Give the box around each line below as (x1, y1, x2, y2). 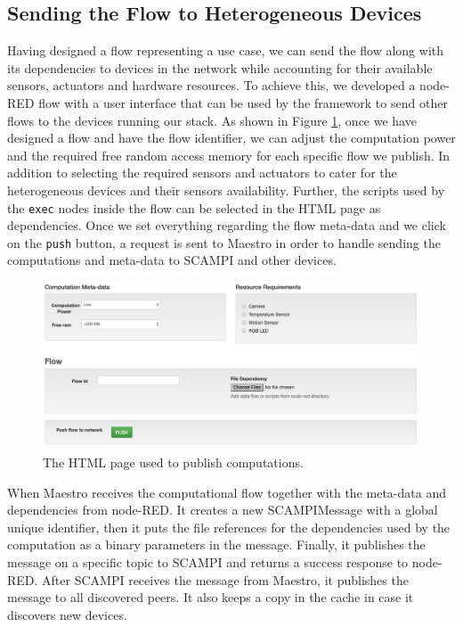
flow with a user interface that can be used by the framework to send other (38, 93, 448, 111)
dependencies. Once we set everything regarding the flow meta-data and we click (7, 216, 446, 235)
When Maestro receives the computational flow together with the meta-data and (7, 483, 446, 501)
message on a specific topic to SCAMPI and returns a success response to (7, 553, 409, 571)
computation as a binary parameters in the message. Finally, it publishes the (7, 535, 426, 554)
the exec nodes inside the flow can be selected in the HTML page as (7, 198, 381, 217)
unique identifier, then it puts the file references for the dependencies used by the (7, 517, 451, 536)
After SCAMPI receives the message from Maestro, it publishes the (42, 570, 409, 589)
